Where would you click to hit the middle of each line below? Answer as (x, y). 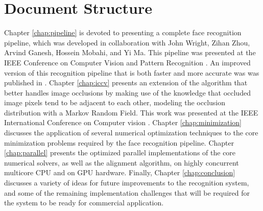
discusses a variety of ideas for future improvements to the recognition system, (127, 183)
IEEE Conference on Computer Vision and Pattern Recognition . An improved (127, 62)
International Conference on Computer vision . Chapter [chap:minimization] (123, 122)
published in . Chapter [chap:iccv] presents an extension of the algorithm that (126, 83)
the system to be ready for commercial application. (84, 203)
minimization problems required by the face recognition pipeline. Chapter (119, 142)
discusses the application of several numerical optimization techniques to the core (131, 133)
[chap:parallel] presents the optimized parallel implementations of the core (120, 153)
